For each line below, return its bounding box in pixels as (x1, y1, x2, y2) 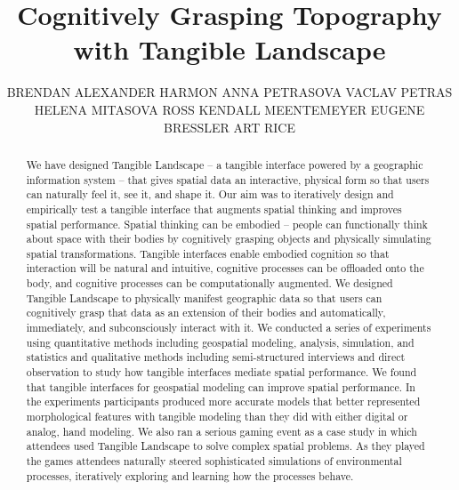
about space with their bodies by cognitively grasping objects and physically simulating (26, 231, 431, 246)
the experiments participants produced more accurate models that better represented (26, 394, 421, 409)
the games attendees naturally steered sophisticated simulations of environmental (26, 454, 402, 469)
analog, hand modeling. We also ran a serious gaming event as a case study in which (26, 423, 417, 438)
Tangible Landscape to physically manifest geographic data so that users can (26, 290, 382, 305)
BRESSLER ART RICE (164, 117, 295, 136)
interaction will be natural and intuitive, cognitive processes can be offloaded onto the (26, 261, 424, 276)
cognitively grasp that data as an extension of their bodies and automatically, (26, 305, 386, 320)
